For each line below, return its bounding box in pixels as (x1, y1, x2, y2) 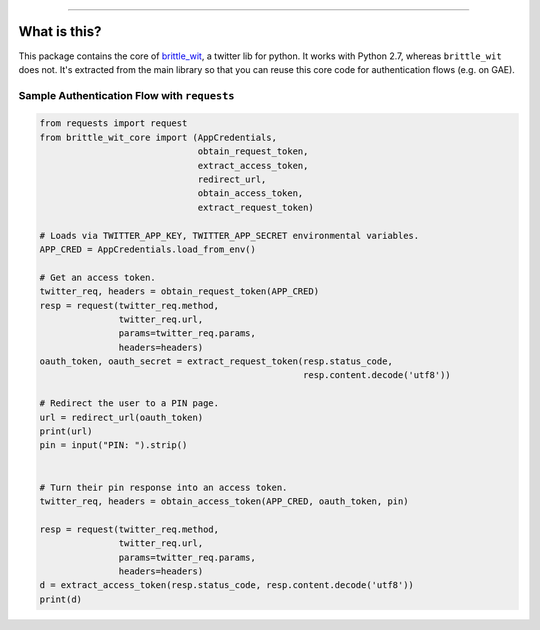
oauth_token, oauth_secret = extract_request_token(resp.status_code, (39, 356, 394, 367)
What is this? (18, 23, 102, 40)
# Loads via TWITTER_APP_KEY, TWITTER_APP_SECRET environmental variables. (39, 230, 420, 241)
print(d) (39, 593, 83, 605)
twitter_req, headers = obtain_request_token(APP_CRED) (39, 286, 320, 297)
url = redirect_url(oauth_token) (39, 411, 204, 423)
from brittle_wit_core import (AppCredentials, (39, 131, 277, 143)
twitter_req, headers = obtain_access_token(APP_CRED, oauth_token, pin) (39, 496, 409, 507)
